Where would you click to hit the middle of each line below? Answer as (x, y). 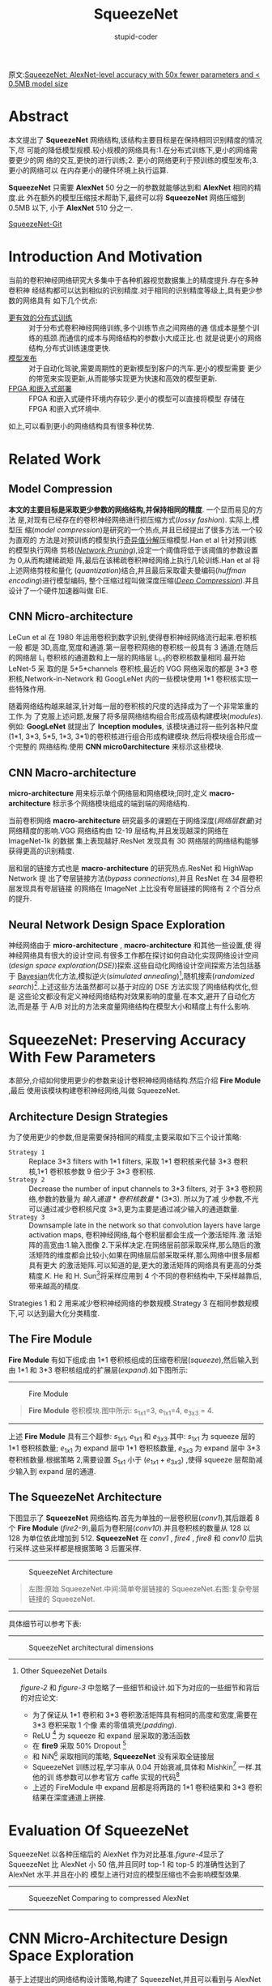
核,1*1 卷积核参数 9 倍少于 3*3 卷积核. (92, 1172)
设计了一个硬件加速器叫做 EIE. (58, 590)
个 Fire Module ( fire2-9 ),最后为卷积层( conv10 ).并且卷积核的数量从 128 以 (130, 1527)
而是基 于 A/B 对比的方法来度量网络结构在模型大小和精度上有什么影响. (134, 1006)
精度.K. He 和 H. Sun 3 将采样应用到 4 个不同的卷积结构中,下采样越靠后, (145, 1275)
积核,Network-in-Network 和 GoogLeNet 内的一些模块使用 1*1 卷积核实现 (130, 679)
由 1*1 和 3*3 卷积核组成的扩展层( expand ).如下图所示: (98, 1369)
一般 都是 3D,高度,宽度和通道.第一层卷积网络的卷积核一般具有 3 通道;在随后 (133, 647)
